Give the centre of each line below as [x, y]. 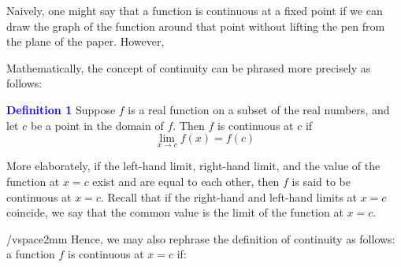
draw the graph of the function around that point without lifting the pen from [196, 26]
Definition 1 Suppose [61, 109]
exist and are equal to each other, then [186, 181]
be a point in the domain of [97, 125]
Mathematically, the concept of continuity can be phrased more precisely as [189, 67]
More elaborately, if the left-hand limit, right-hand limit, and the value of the [193, 166]
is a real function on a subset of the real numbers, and [259, 109]
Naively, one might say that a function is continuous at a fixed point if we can [195, 10]
